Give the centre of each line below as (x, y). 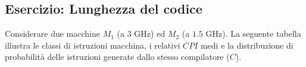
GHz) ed (150, 33)
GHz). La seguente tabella (253, 33)
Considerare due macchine (52, 33)
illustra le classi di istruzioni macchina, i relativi (93, 45)
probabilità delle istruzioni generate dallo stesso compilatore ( (117, 57)
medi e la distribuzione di (247, 45)
